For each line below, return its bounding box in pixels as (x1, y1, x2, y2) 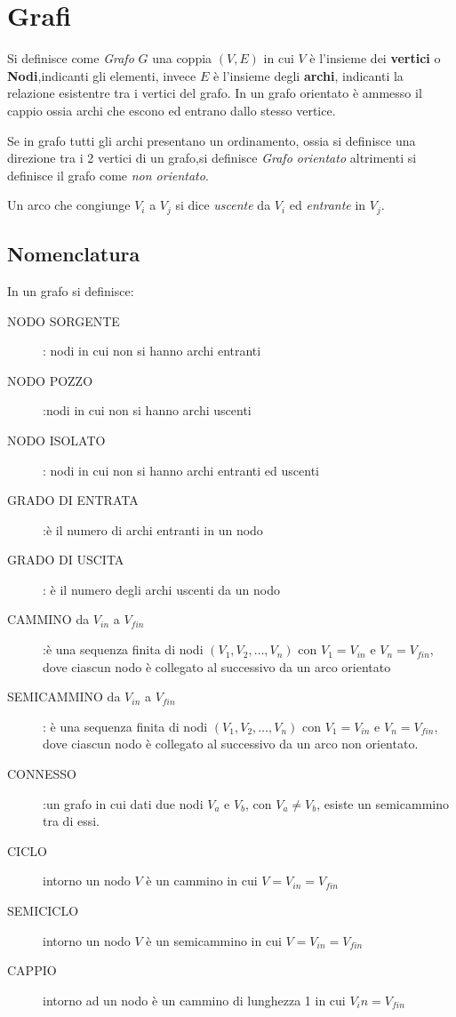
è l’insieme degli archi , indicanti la (212, 66, 404, 84)
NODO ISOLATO (7, 430, 106, 449)
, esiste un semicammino (316, 794, 449, 813)
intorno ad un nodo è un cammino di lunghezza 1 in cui (43, 990, 346, 1009)
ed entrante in (289, 196, 366, 214)
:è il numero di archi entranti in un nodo (43, 520, 263, 539)
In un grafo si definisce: (7, 281, 134, 300)
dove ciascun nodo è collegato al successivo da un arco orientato (43, 657, 391, 676)
